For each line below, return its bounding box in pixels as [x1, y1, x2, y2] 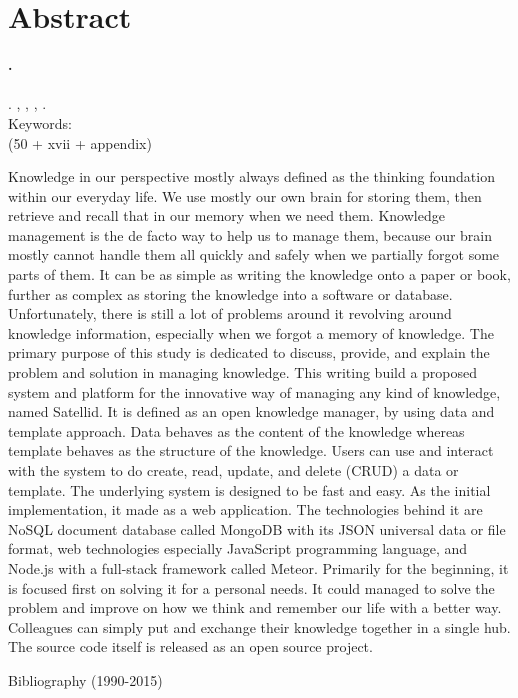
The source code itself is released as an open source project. [8, 636, 373, 657]
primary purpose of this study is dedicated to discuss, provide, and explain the [8, 342, 490, 363]
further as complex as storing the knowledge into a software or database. [8, 283, 453, 304]
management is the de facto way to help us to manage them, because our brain [8, 224, 493, 245]
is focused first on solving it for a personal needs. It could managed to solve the [8, 577, 495, 598]
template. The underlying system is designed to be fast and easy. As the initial [8, 479, 491, 500]
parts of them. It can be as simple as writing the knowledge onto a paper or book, [8, 264, 511, 285]
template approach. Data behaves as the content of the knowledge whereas [8, 420, 465, 441]
